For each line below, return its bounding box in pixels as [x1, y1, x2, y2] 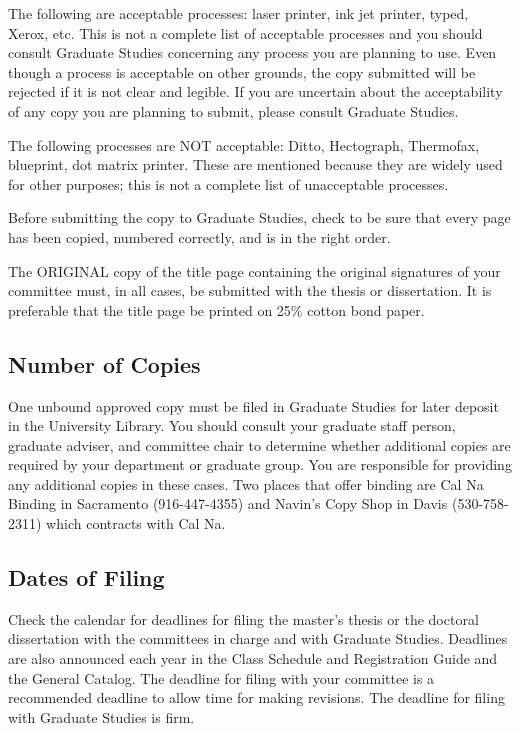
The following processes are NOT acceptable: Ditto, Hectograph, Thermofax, [8, 134, 480, 155]
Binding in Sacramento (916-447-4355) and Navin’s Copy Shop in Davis [8, 493, 448, 514]
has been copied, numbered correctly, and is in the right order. [8, 226, 391, 247]
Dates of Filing [8, 562, 165, 593]
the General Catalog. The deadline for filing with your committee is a [8, 667, 435, 688]
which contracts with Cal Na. [46, 513, 226, 534]
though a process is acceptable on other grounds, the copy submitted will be [8, 61, 476, 82]
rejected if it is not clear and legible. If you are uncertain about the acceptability [8, 81, 503, 102]
